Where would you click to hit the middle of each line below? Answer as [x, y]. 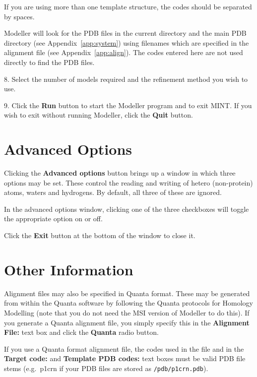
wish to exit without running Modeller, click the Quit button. [98, 115]
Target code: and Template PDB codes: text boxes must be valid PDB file [125, 358]
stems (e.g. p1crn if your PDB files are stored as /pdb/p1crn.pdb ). [106, 368]
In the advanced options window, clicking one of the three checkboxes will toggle [127, 209]
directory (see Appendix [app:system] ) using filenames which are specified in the [127, 42]
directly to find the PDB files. [49, 62]
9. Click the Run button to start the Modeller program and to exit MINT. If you [128, 105]
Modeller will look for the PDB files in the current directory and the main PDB [125, 33]
